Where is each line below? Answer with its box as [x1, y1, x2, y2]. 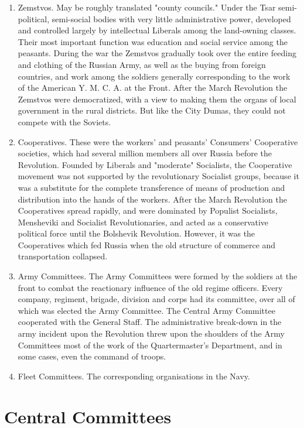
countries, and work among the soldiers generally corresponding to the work [18, 70, 291, 82]
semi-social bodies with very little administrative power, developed [52, 12, 291, 25]
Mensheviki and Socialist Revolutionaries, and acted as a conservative [18, 215, 269, 228]
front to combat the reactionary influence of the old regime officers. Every [18, 281, 283, 293]
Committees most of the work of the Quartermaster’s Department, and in [18, 338, 282, 351]
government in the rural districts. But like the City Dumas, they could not [18, 104, 286, 117]
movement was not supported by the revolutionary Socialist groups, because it [18, 170, 299, 182]
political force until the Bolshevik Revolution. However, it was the [18, 227, 255, 239]
